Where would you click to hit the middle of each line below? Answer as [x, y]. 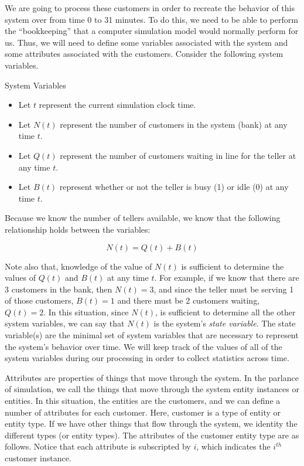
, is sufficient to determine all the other [226, 312]
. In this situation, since [86, 312]
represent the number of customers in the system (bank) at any [174, 124]
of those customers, [39, 300]
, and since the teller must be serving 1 [224, 289]
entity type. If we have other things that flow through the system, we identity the [151, 424]
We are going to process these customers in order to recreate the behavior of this [150, 8]
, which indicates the [233, 446]
